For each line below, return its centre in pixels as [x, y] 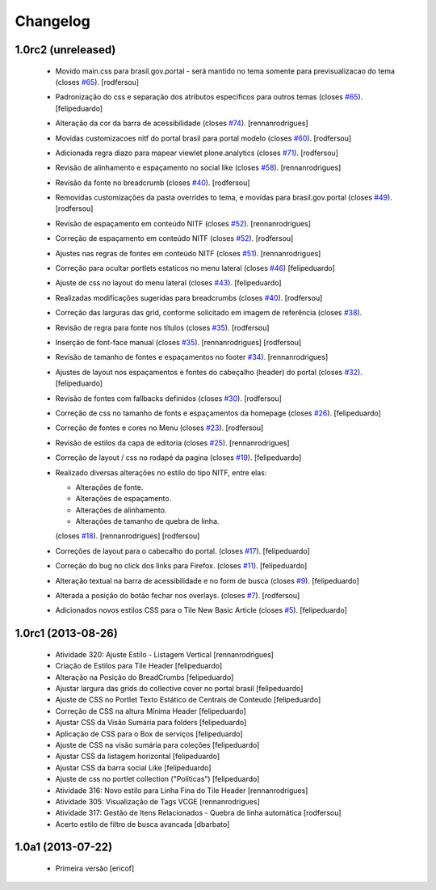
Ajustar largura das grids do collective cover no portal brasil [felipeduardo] [179, 688]
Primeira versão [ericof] [95, 868]
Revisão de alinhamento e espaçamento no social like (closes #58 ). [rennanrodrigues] [198, 168]
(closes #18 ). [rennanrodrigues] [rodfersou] [128, 536]
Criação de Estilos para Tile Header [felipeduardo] [139, 666]
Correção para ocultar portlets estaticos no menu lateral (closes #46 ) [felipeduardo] [195, 268]
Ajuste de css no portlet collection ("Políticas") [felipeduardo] [157, 779]
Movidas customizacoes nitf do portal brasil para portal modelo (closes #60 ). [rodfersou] [203, 138]
